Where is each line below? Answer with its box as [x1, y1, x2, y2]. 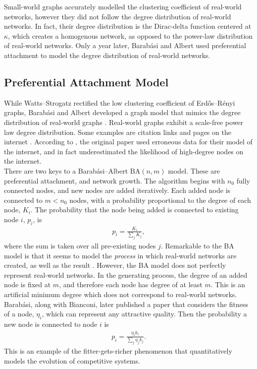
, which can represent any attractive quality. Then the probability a [42, 308, 247, 319]
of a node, [4, 308, 34, 319]
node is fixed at [4, 279, 51, 290]
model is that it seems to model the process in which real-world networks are [4, 250, 237, 260]
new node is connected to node [4, 318, 98, 329]
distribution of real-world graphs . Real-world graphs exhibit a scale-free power [4, 117, 244, 127]
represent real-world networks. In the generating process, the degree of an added [4, 269, 248, 280]
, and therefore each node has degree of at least [59, 279, 203, 290]
